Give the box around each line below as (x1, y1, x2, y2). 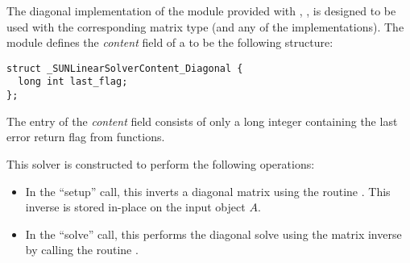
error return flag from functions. (6, 128, 165, 145)
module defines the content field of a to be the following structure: (6, 34, 333, 51)
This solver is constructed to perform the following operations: (6, 155, 315, 172)
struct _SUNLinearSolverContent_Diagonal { (6, 62, 243, 74)
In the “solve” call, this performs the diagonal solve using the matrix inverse (25, 225, 402, 242)
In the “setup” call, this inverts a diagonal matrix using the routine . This (25, 182, 391, 199)
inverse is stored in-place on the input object (25, 198, 246, 215)
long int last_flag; (18, 76, 128, 88)
